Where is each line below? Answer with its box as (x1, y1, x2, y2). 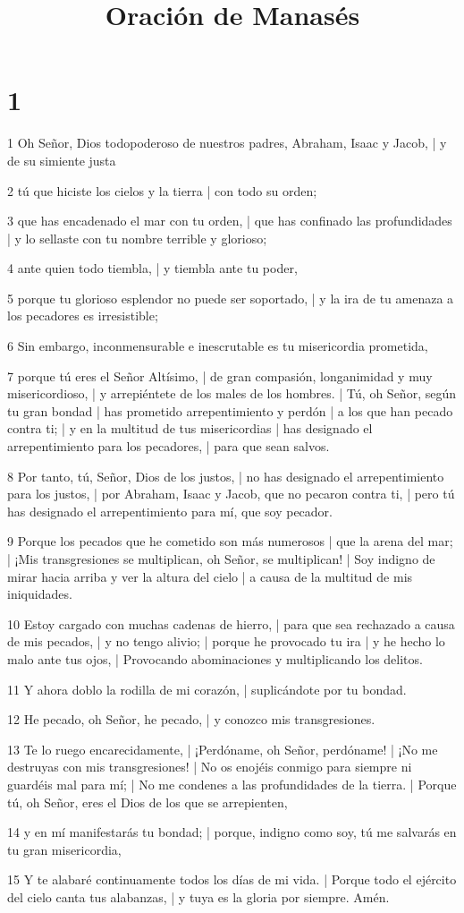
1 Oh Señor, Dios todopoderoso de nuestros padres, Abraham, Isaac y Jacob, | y (7, 133, 447, 152)
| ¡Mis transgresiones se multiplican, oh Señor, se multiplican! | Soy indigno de (7, 550, 435, 567)
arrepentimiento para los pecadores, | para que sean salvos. (7, 437, 330, 456)
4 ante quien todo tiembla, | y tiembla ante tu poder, (7, 259, 298, 277)
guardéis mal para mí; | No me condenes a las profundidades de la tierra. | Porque (7, 774, 457, 793)
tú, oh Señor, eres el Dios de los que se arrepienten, (7, 792, 288, 811)
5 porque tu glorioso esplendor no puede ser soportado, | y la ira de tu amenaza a (7, 288, 454, 307)
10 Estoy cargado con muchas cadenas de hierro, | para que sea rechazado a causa (7, 614, 455, 633)
